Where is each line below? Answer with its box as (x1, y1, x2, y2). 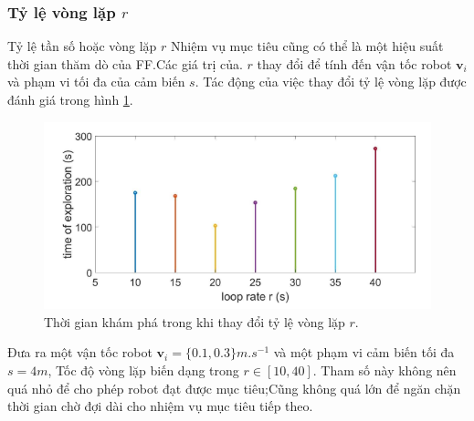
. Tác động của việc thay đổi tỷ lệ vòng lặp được (195, 72, 467, 91)
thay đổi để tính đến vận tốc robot (257, 54, 452, 73)
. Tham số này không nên (312, 361, 457, 380)
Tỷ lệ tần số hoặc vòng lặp (7, 36, 157, 56)
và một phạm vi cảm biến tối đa (273, 343, 455, 362)
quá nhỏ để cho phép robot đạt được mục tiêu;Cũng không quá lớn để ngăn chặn (7, 378, 461, 397)
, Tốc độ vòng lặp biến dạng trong (47, 361, 239, 380)
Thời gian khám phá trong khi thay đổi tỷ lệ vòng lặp (44, 312, 345, 331)
